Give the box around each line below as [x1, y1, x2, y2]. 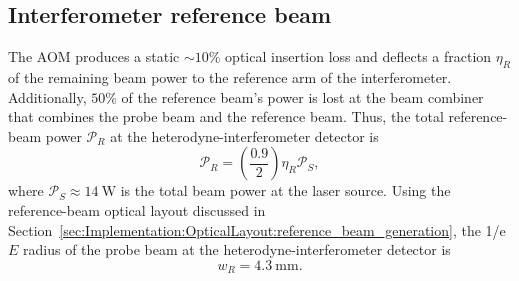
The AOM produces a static [8, 46, 180, 67]
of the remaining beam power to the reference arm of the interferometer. [8, 67, 452, 87]
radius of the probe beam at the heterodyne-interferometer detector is [23, 239, 451, 260]
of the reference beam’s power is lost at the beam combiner [121, 86, 484, 107]
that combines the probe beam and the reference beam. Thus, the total [8, 106, 444, 127]
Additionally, [8, 86, 87, 107]
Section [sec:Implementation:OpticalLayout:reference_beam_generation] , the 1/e [8, 219, 506, 240]
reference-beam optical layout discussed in [8, 199, 266, 220]
